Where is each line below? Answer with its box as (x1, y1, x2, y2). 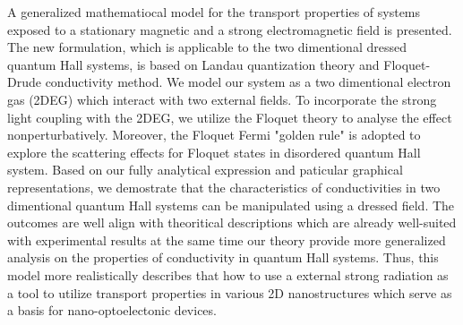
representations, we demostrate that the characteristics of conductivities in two (7, 177, 441, 196)
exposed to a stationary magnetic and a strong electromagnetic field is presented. (7, 20, 452, 38)
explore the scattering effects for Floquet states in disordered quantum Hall (7, 142, 421, 161)
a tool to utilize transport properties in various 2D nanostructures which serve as (7, 283, 452, 302)
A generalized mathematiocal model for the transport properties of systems (7, 3, 421, 21)
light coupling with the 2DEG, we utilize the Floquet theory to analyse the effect (7, 107, 452, 126)
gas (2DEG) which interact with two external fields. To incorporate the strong (7, 90, 437, 108)
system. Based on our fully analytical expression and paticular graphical (7, 160, 403, 179)
